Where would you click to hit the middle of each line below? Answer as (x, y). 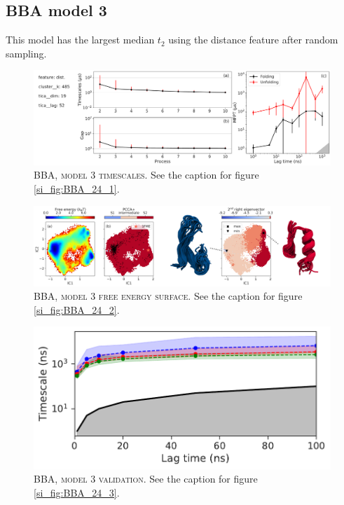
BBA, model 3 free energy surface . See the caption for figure (168, 296)
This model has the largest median (80, 40)
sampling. (26, 53)
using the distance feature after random (253, 40)
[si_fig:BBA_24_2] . (77, 309)
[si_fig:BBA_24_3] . (77, 493)
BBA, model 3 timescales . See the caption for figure (146, 175)
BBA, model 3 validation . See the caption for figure (146, 479)
